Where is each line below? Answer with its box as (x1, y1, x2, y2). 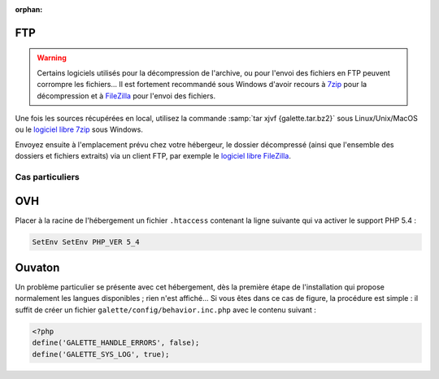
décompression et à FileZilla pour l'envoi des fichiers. (37, 90, 215, 101)
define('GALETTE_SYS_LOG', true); (32, 350, 170, 359)
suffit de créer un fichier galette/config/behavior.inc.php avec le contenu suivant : (15, 305, 317, 315)
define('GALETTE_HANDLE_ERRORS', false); (32, 338, 200, 347)
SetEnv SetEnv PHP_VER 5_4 (32, 237, 140, 246)
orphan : (15, 5, 43, 14)
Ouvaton (15, 261, 60, 274)
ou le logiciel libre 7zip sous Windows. (15, 124, 144, 134)
